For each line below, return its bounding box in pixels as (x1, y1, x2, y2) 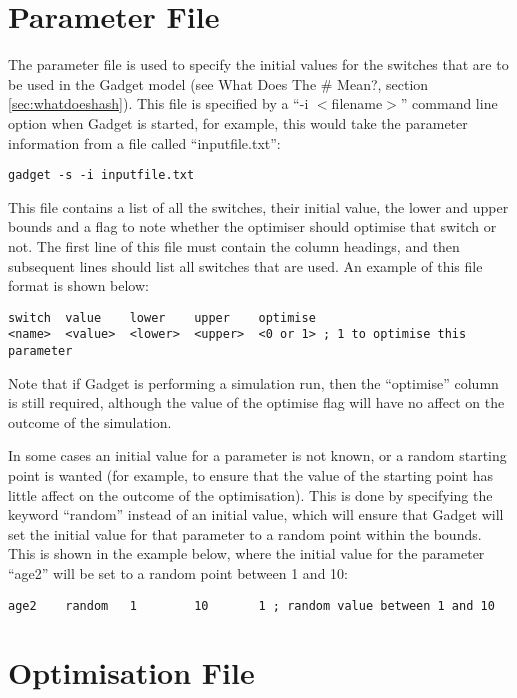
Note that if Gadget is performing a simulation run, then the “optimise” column (8, 372, 499, 393)
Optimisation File (8, 652, 255, 693)
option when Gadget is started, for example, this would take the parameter (8, 112, 468, 133)
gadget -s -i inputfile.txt (8, 168, 195, 183)
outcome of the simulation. (8, 411, 172, 432)
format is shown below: (8, 275, 149, 296)
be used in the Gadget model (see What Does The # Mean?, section (8, 73, 429, 94)
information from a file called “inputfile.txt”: (8, 132, 281, 153)
